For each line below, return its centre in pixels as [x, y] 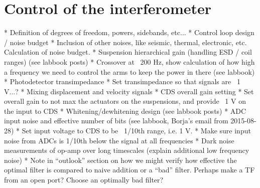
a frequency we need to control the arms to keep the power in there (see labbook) [129, 71]
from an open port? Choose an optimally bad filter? [84, 180]
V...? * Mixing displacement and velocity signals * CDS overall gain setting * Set [129, 91]
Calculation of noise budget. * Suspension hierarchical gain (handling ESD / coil [128, 52]
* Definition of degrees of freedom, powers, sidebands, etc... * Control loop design [129, 32]
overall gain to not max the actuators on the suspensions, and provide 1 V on [125, 101]
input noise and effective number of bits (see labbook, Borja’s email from [116, 121]
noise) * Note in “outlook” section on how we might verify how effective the [120, 160]
